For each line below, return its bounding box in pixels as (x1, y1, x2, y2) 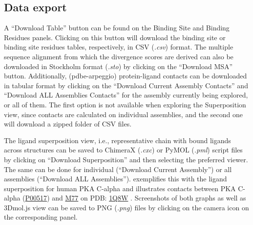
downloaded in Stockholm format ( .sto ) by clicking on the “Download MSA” (4, 61, 233, 71)
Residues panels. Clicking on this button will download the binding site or (4, 32, 226, 42)
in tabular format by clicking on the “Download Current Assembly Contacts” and (4, 80, 248, 90)
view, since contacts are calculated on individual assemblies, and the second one (4, 109, 243, 119)
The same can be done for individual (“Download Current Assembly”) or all (4, 164, 232, 174)
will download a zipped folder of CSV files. (4, 119, 132, 129)
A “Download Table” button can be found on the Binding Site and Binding (4, 23, 230, 33)
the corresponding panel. (4, 212, 78, 222)
